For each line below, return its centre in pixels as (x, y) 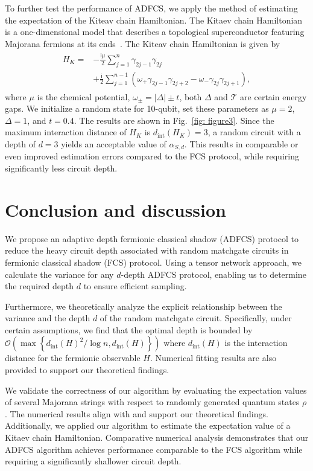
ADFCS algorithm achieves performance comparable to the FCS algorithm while (154, 449)
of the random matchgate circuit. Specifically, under (196, 318)
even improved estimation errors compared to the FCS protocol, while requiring (152, 156)
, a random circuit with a (254, 132)
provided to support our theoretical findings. (87, 370)
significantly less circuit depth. (61, 168)
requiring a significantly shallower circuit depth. (93, 461)
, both (191, 96)
